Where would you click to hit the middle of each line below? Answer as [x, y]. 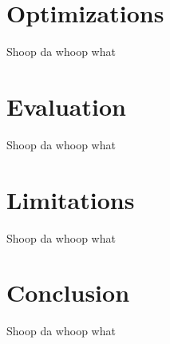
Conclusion [68, 293]
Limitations [71, 199]
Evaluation [66, 106]
